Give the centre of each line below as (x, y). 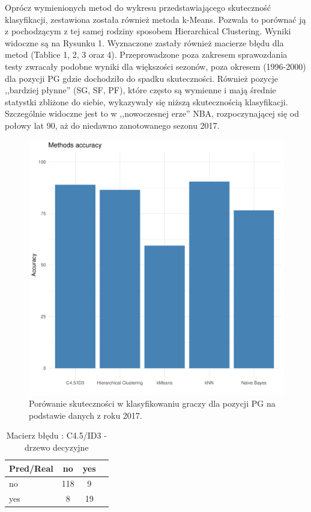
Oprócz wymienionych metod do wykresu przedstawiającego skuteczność (138, 7)
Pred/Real (31, 468)
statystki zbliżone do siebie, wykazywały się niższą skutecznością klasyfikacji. (146, 101)
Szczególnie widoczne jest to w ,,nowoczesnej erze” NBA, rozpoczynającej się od (152, 113)
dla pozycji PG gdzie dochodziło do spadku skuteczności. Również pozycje (141, 78)
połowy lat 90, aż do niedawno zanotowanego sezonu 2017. (112, 125)
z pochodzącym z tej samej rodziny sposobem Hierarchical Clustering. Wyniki (148, 31)
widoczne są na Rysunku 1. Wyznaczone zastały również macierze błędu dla (144, 42)
